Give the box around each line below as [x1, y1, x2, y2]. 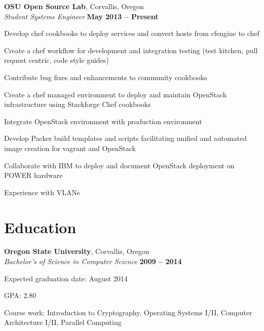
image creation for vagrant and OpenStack [4, 142, 136, 153]
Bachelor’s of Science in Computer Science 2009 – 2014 [4, 256, 182, 267]
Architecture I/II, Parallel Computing [4, 317, 122, 327]
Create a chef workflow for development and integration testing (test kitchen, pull [4, 45, 258, 55]
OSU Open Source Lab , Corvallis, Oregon [4, 1, 144, 11]
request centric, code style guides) [4, 55, 109, 65]
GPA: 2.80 [4, 290, 36, 301]
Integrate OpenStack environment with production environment [4, 116, 202, 126]
